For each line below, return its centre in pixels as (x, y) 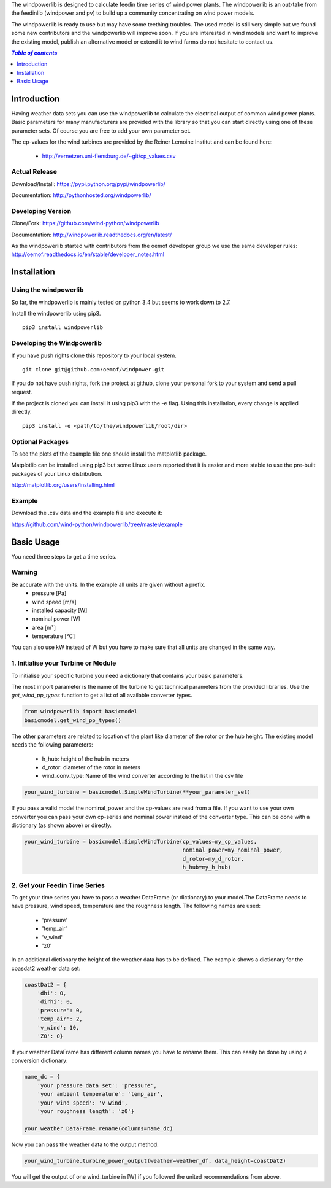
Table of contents (34, 53)
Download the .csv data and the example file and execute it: (87, 513)
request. (22, 392)
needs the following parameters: (52, 745)
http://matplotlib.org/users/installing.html (63, 485)
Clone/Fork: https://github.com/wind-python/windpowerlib (85, 223)
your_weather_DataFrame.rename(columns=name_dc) (99, 1128)
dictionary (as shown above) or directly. (61, 825)
